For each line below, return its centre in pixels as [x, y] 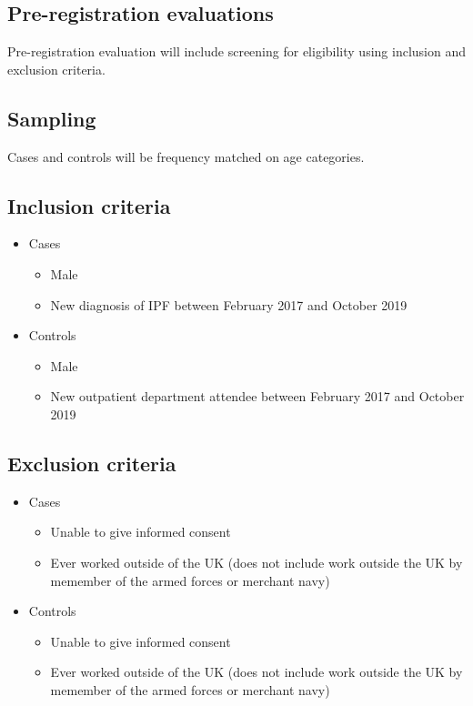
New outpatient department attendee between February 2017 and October [257, 396]
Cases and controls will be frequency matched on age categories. [186, 156]
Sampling [52, 118]
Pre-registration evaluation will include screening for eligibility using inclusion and [236, 51]
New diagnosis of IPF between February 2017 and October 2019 [229, 304]
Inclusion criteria [89, 205]
